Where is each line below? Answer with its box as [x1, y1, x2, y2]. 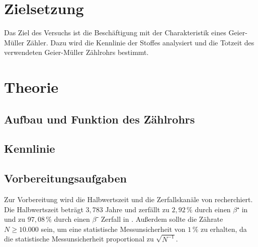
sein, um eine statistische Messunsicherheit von [41, 223, 186, 234]
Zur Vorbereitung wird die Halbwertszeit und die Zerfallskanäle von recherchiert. [4, 194, 253, 205]
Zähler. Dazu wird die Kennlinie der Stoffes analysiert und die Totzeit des [26, 37, 254, 47]
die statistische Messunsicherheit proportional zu [4, 233, 154, 244]
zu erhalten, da [200, 223, 247, 234]
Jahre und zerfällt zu [105, 204, 169, 214]
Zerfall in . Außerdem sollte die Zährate [101, 214, 223, 224]
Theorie [4, 77, 59, 97]
